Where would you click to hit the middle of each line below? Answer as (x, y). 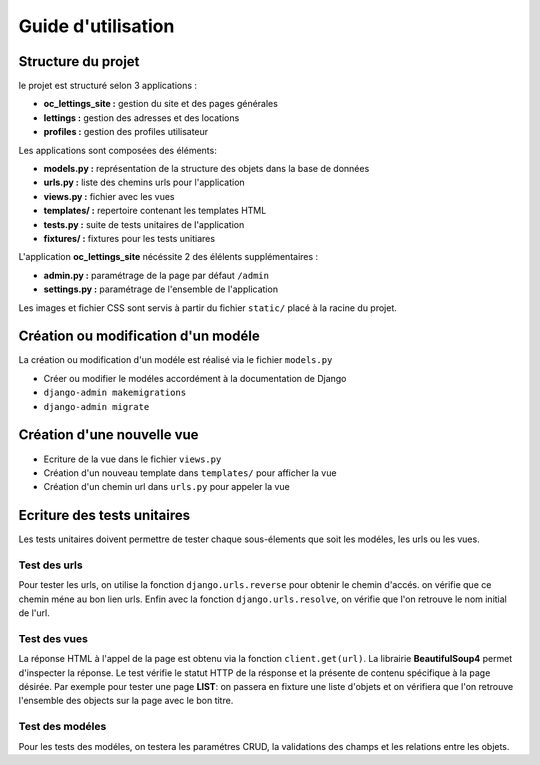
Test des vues (53, 638)
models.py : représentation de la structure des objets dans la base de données (206, 169)
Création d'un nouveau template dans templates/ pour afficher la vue (190, 472)
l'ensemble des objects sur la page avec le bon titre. (126, 701)
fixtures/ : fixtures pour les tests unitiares (129, 238)
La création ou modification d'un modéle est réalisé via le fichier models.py (175, 360)
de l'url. (34, 613)
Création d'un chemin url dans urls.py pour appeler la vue (166, 487)
